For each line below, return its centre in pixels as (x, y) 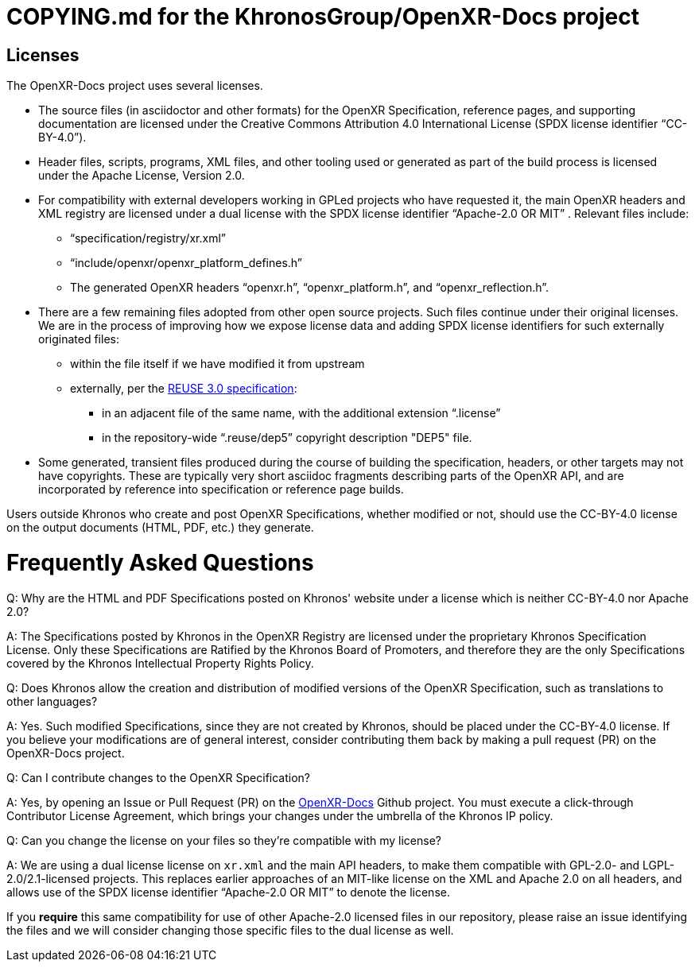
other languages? (52, 701)
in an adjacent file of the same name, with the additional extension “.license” (301, 413)
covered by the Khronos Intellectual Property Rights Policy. (160, 663)
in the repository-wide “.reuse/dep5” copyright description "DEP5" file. (287, 438)
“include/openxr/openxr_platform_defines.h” (186, 263)
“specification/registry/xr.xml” (148, 238)
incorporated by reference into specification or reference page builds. (221, 490)
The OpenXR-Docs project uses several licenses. (135, 86)
